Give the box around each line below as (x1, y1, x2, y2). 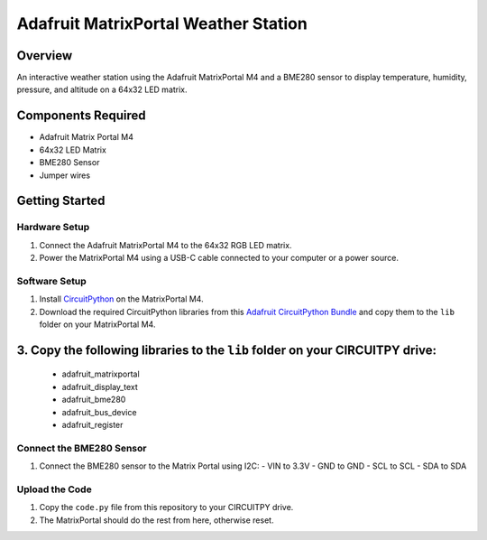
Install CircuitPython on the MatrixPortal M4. (39, 293, 204, 304)
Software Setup (16, 275, 87, 287)
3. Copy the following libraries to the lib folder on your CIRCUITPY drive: (16, 342, 437, 358)
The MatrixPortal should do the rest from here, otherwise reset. (39, 515, 274, 526)
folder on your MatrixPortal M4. (39, 319, 156, 330)
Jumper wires (39, 170, 90, 181)
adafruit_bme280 (61, 394, 126, 405)
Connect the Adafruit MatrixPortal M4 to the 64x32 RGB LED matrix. (39, 239, 292, 250)
